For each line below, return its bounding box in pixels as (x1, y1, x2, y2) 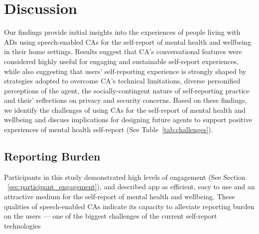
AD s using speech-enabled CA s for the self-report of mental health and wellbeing (4, 36, 252, 47)
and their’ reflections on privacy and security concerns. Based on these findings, (4, 95, 247, 105)
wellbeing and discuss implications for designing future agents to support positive (4, 114, 253, 125)
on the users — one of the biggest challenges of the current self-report (4, 211, 217, 221)
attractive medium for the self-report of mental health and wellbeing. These (4, 191, 235, 202)
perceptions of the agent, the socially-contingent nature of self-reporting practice (4, 85, 250, 95)
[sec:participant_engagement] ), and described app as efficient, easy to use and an (7, 181, 255, 192)
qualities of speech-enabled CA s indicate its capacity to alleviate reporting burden (4, 201, 255, 211)
